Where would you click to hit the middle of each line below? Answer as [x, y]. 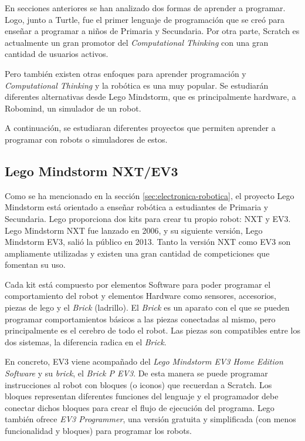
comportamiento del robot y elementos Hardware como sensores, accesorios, [141, 296]
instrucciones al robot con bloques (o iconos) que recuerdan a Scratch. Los [138, 384]
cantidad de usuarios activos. [57, 54]
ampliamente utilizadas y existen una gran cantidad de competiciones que [137, 253]
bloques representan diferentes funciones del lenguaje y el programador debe [142, 396]
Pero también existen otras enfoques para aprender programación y [126, 73]
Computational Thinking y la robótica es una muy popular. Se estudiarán [137, 85]
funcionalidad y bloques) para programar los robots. [98, 431]
